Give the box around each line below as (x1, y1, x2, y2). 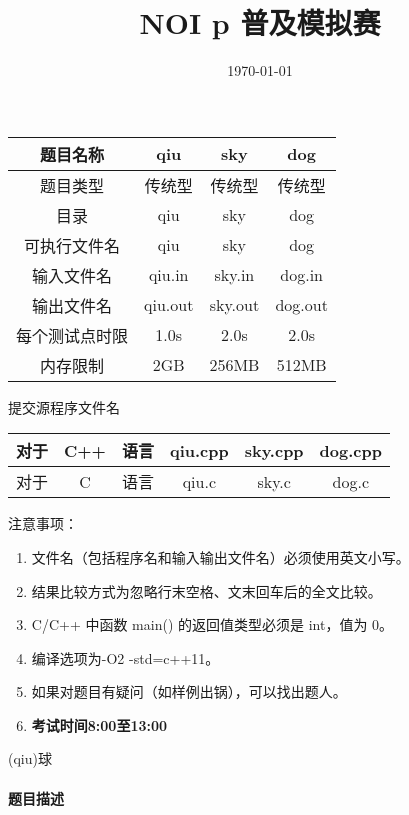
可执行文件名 (24, 233, 121, 257)
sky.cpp (244, 438, 304, 462)
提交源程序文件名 (8, 396, 120, 417)
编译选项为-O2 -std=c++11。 (31, 647, 220, 668)
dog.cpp (319, 438, 382, 462)
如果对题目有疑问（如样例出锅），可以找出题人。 (31, 681, 347, 702)
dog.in (280, 263, 323, 287)
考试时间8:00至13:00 (31, 714, 168, 735)
